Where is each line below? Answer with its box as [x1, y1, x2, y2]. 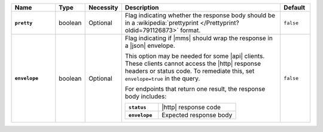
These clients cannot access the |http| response [124, 60, 261, 67]
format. [180, 26, 201, 34]
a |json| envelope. [124, 42, 176, 50]
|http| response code [161, 103, 221, 111]
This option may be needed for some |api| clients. [124, 52, 265, 60]
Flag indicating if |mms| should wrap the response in [124, 34, 273, 42]
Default [284, 4, 305, 11]
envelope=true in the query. [124, 75, 200, 82]
